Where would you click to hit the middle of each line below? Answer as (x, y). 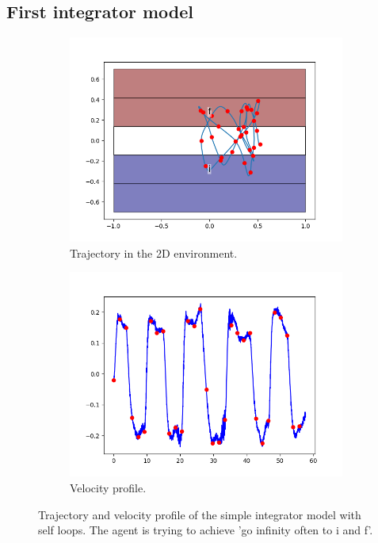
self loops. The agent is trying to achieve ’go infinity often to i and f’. (206, 530)
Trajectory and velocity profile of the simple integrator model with (200, 514)
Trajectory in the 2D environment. (154, 252)
